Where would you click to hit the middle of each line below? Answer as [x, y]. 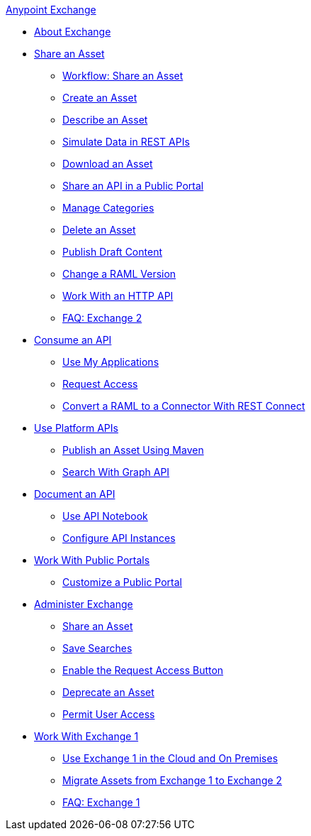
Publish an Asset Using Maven [133, 450]
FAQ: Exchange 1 [101, 802]
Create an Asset [100, 98]
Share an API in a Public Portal [133, 186]
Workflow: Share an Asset [123, 76]
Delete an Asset [99, 230]
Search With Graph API [116, 472]
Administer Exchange [84, 604]
